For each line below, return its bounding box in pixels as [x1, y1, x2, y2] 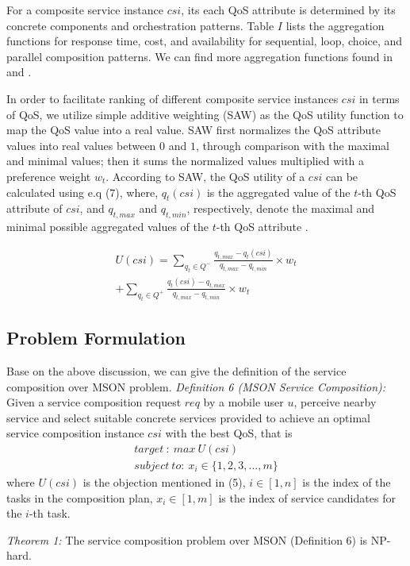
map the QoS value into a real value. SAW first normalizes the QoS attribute [6, 121, 381, 138]
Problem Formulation [6, 325, 186, 350]
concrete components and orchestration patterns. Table [6, 17, 274, 33]
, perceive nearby [293, 394, 377, 410]
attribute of [6, 200, 63, 217]
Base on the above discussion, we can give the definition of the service [6, 362, 347, 379]
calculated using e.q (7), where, [6, 183, 159, 200]
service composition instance [6, 425, 144, 441]
